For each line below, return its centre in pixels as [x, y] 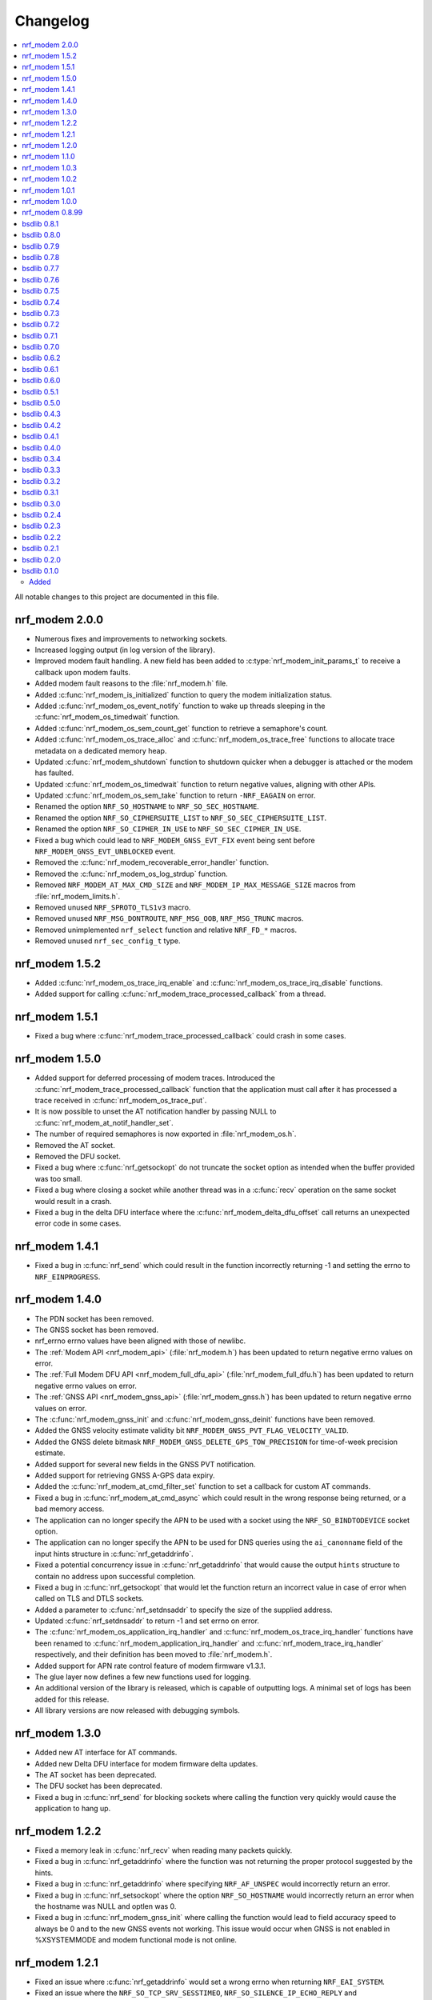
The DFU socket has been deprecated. [99, 1786]
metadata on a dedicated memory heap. [101, 750]
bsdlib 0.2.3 [42, 526]
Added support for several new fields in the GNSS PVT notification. [145, 1464]
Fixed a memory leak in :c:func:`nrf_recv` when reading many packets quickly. [164, 1850]
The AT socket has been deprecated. [96, 1774]
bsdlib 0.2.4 [42, 514]
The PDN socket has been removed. [94, 1318]
